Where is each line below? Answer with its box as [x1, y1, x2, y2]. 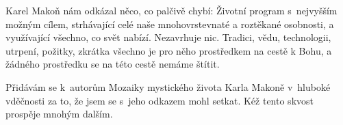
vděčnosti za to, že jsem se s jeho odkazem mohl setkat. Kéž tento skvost [5, 93, 314, 107]
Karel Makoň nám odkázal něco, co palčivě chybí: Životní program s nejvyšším [5, 3, 338, 17]
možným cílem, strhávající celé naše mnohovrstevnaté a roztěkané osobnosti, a [5, 16, 334, 31]
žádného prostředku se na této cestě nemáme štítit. [5, 57, 220, 71]
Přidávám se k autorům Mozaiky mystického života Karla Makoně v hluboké [5, 79, 331, 94]
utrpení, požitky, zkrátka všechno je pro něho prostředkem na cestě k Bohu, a [5, 43, 332, 57]
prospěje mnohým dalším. [5, 107, 113, 121]
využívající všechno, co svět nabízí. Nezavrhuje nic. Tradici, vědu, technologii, [5, 30, 331, 44]
